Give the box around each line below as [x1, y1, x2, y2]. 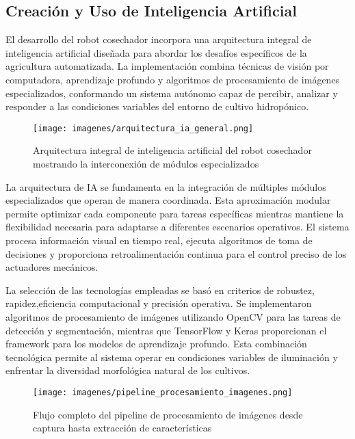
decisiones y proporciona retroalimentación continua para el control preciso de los [5, 246, 347, 261]
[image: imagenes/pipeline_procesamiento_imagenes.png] [33, 387, 293, 397]
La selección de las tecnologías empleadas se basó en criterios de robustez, [5, 282, 315, 297]
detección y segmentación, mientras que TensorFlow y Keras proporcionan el [5, 323, 327, 337]
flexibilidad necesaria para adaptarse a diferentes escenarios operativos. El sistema [5, 219, 350, 234]
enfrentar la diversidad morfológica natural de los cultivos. [5, 363, 250, 377]
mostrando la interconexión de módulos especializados [33, 157, 259, 171]
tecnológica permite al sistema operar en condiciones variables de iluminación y [5, 349, 338, 364]
